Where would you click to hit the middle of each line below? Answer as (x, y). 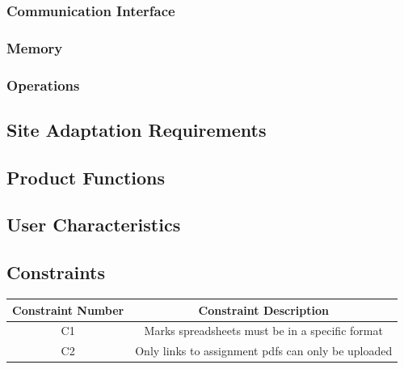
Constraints (56, 272)
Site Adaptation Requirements (137, 129)
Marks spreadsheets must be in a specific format (263, 331)
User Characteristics (94, 225)
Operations (43, 85)
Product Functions (86, 177)
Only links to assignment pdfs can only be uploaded (264, 351)
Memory (35, 47)
